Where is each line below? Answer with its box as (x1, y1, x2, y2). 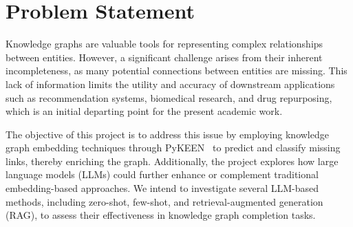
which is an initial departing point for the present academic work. (6, 104, 283, 118)
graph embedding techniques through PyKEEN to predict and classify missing (6, 140, 341, 155)
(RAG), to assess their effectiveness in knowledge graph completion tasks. (6, 208, 316, 222)
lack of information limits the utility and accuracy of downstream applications (6, 76, 335, 91)
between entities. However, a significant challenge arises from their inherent (6, 50, 323, 64)
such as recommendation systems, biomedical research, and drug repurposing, (6, 90, 332, 105)
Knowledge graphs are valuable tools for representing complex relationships (6, 36, 323, 51)
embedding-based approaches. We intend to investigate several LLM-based (6, 181, 319, 195)
